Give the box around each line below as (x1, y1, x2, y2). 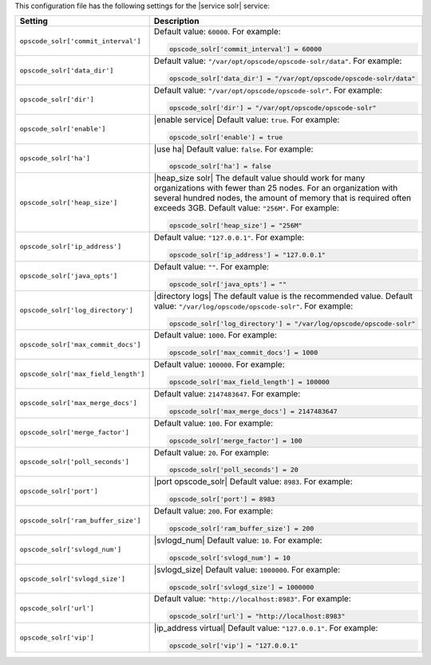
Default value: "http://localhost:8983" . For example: (153, 593, 351, 604)
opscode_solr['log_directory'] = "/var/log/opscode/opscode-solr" (168, 319, 416, 328)
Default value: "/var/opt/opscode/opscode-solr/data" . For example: (153, 56, 402, 67)
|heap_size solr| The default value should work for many (153, 172, 366, 183)
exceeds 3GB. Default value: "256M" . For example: (153, 203, 339, 214)
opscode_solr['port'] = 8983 (168, 495, 275, 504)
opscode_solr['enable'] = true (168, 132, 283, 141)
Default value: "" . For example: (153, 261, 270, 272)
